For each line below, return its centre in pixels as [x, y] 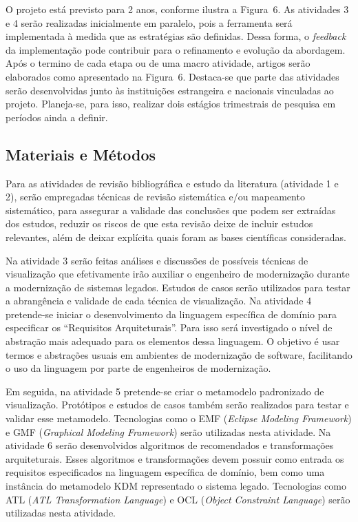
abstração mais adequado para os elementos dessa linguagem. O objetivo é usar [173, 341]
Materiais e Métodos [81, 154]
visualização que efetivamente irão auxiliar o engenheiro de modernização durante [178, 274]
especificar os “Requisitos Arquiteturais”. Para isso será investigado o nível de [169, 327]
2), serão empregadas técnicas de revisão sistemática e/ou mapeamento [155, 197]
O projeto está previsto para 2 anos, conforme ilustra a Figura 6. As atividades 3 [177, 9]
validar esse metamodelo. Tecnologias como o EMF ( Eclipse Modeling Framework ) [179, 418]
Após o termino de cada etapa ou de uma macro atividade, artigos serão [158, 63]
